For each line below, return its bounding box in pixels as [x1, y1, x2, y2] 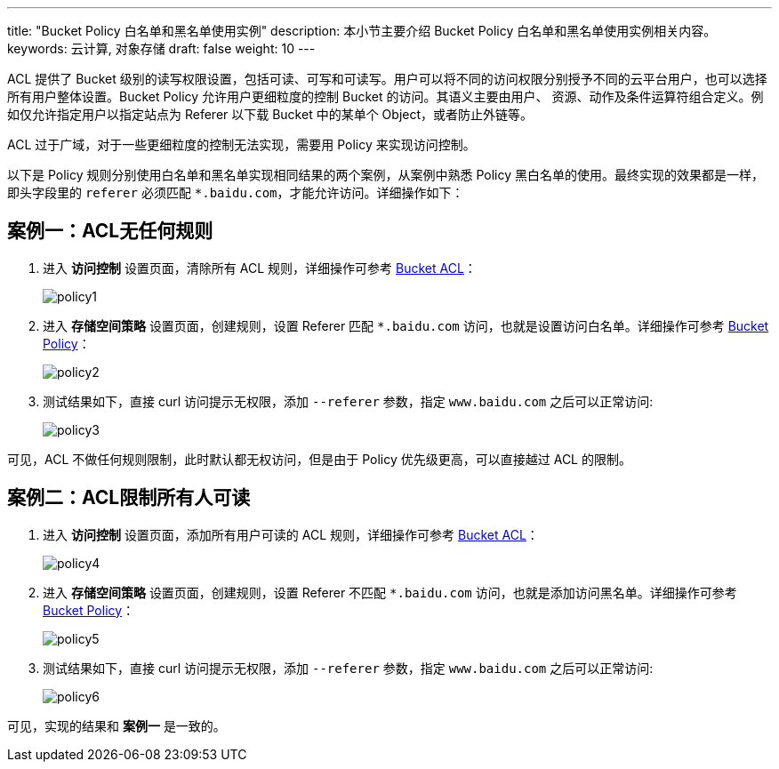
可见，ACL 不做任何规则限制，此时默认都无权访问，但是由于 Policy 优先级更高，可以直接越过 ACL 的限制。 [7, 451, 631, 467]
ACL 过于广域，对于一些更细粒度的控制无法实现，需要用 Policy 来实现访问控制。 [7, 137, 476, 152]
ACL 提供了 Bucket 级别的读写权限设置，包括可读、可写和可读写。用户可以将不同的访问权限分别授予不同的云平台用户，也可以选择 [7, 71, 767, 86]
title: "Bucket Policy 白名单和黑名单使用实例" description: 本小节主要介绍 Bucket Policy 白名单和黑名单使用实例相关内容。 [7, 23, 717, 38]
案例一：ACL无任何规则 [7, 220, 213, 243]
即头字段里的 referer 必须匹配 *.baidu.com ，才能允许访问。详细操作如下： [7, 185, 464, 200]
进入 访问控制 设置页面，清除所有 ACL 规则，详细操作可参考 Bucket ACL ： [43, 260, 477, 276]
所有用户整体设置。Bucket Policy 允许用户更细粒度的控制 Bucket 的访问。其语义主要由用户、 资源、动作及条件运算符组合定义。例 [7, 89, 764, 104]
